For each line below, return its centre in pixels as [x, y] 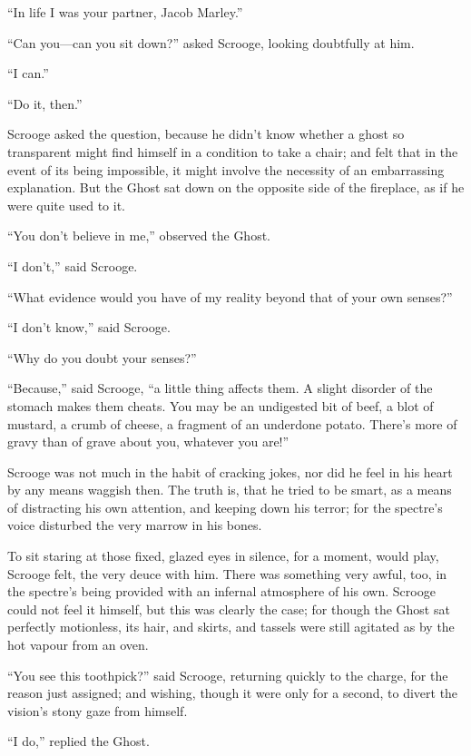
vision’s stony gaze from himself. [98, 710]
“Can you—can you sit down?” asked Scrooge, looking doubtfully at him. [211, 42]
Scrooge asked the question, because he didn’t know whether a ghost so [206, 134]
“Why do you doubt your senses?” [102, 357]
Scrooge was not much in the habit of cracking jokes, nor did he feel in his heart [230, 471]
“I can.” [28, 73]
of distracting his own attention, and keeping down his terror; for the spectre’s [225, 507]
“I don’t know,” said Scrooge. [89, 327]
